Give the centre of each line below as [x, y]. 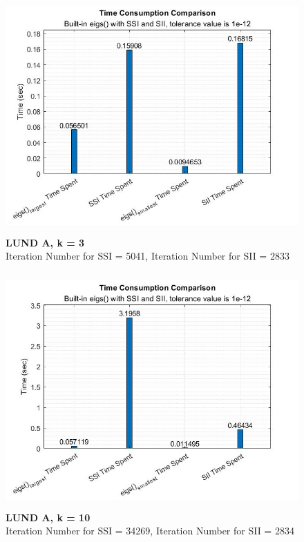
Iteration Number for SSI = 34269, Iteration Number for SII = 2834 [150, 531]
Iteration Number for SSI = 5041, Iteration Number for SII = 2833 [148, 256]
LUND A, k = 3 [45, 242]
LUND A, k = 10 [48, 517]
